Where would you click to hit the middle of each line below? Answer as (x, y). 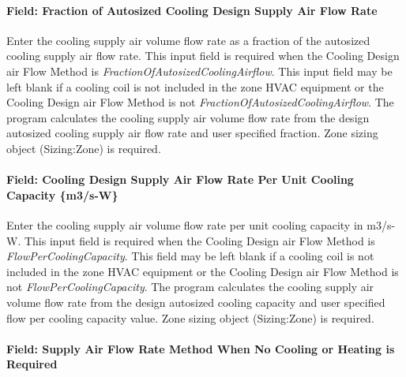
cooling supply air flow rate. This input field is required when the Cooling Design (203, 56)
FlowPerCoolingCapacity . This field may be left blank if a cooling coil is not (190, 256)
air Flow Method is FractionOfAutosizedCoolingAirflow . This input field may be (199, 71)
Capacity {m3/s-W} (62, 194)
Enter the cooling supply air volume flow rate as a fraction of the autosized (188, 40)
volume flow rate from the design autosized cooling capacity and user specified (196, 302)
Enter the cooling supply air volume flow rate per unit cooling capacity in (185, 224)
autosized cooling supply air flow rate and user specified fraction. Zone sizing (192, 133)
